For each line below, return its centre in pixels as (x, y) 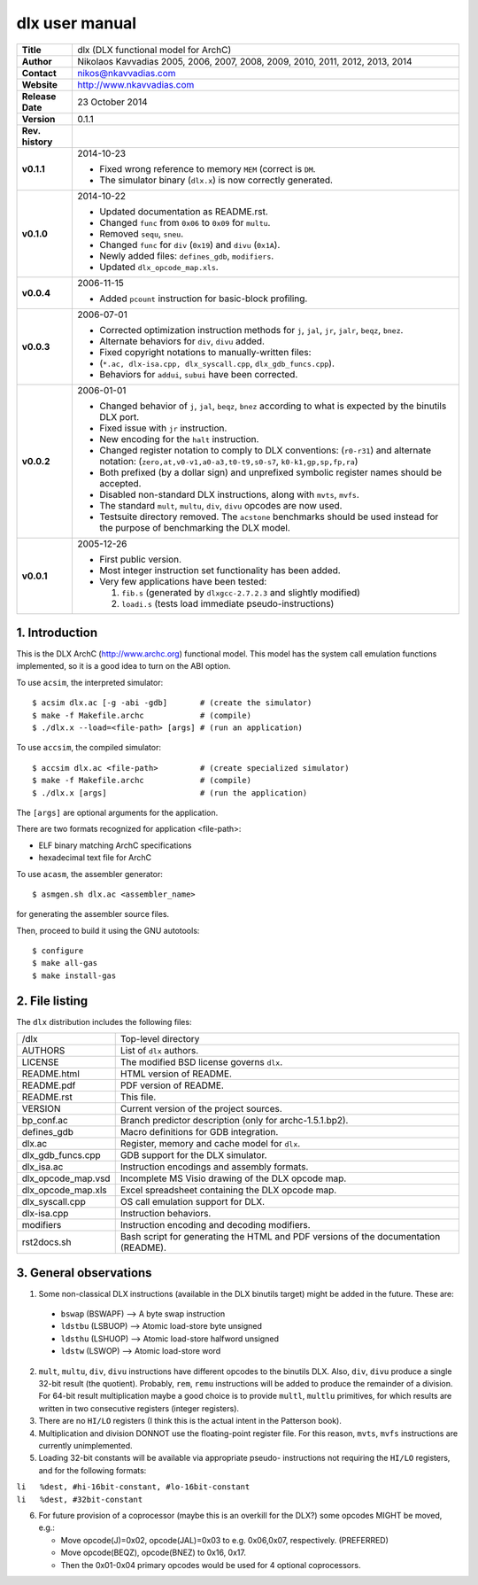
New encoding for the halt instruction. (179, 439)
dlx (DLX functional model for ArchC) (154, 50)
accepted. (120, 483)
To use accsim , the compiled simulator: (89, 748)
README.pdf (49, 1085)
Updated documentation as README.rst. (184, 211)
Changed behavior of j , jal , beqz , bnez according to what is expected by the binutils (273, 406)
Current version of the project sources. (201, 1109)
